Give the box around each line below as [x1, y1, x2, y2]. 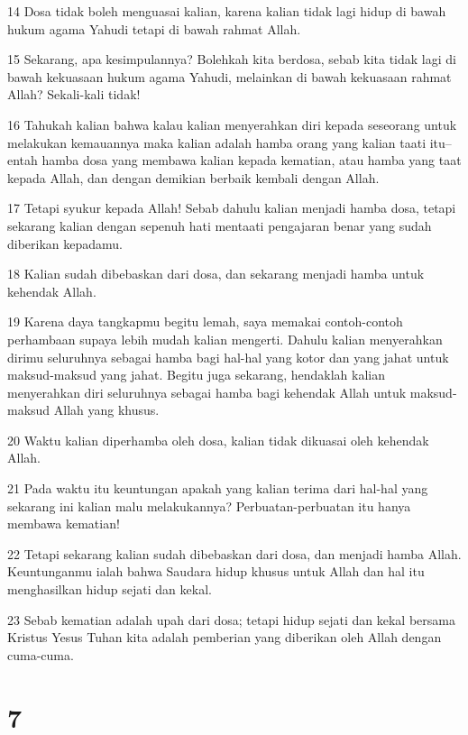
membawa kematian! [7, 514, 120, 533]
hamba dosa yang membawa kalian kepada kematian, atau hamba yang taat [41, 151, 462, 170]
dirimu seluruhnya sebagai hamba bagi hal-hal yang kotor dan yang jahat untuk [7, 347, 449, 366]
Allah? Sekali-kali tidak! [7, 85, 141, 104]
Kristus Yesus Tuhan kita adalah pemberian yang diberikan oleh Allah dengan [7, 628, 442, 647]
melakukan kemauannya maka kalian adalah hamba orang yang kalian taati [7, 133, 427, 152]
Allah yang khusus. [53, 400, 160, 419]
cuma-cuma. [7, 645, 74, 664]
